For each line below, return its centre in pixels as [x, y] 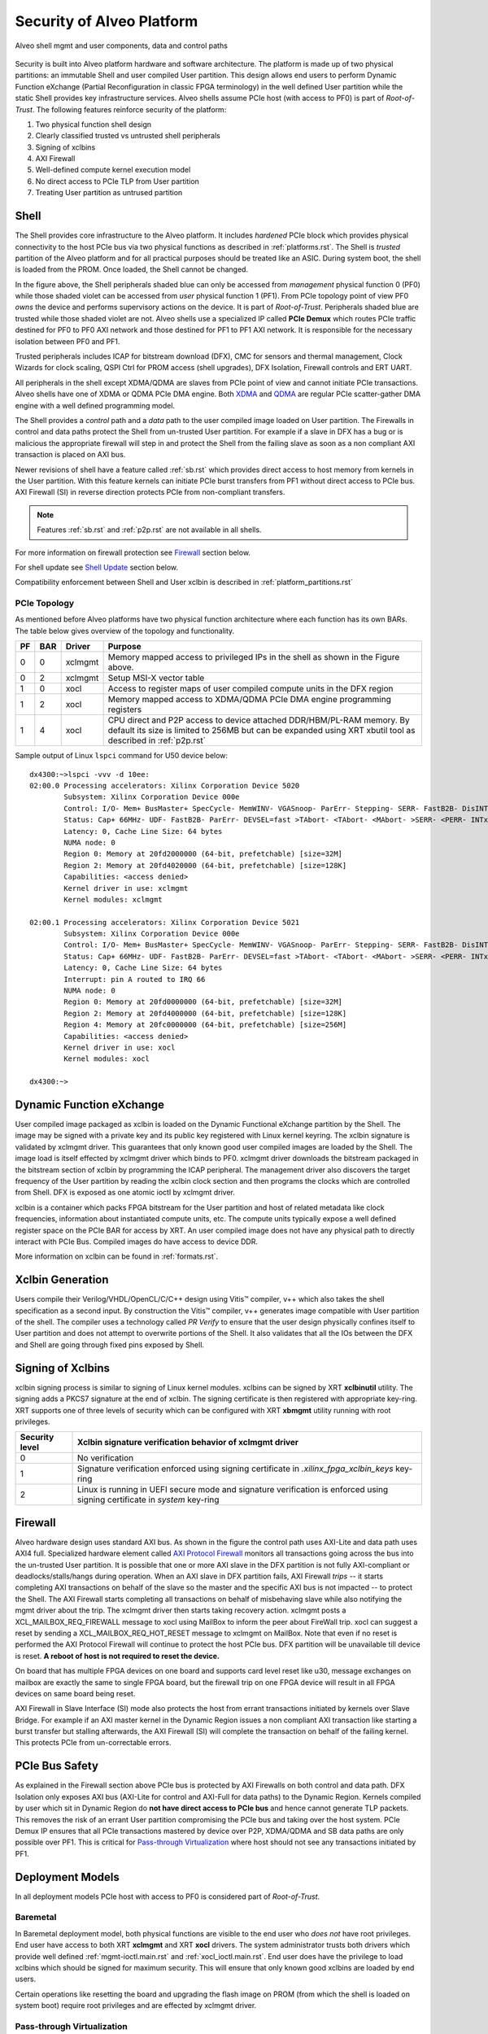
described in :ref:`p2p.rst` [157, 740]
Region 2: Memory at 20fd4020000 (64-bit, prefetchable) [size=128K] [205, 865]
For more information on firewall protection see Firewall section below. [133, 552]
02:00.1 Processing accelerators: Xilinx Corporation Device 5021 [165, 922]
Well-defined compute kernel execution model [113, 170]
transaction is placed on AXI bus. [70, 455]
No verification [106, 1458]
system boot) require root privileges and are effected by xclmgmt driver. [136, 2006]
